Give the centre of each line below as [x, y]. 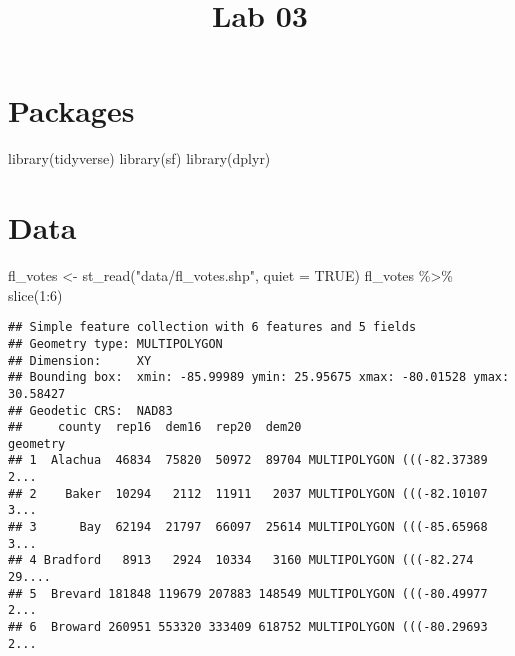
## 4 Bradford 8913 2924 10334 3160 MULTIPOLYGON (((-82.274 [241, 560]
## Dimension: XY [80, 360]
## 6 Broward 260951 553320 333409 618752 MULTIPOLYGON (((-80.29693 [248, 627]
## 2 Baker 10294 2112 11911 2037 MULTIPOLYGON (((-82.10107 [248, 493]
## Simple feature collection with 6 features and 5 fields [212, 327]
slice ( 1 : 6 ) [35, 294]
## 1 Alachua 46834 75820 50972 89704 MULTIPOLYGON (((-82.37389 [248, 460]
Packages [71, 110]
